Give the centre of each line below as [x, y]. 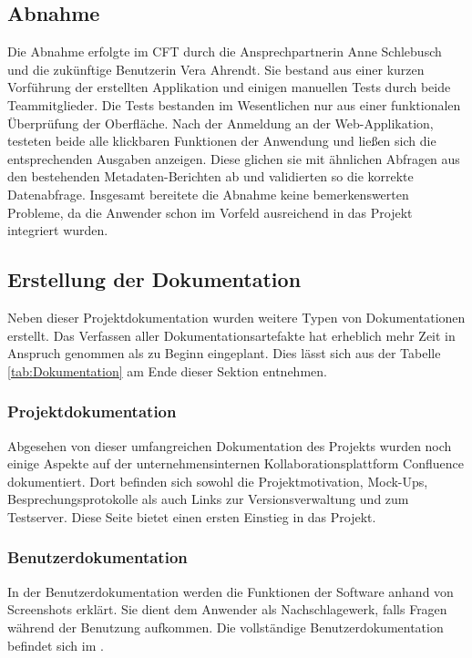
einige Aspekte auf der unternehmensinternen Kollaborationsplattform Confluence [236, 463]
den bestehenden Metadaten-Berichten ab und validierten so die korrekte [210, 176]
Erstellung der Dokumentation [154, 279]
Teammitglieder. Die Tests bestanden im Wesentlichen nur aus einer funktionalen [234, 104]
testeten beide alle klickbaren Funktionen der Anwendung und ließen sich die [222, 141]
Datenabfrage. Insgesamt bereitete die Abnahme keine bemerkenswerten [208, 194]
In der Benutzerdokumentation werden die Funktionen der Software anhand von [231, 591]
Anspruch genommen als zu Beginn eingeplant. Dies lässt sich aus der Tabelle [224, 353]
